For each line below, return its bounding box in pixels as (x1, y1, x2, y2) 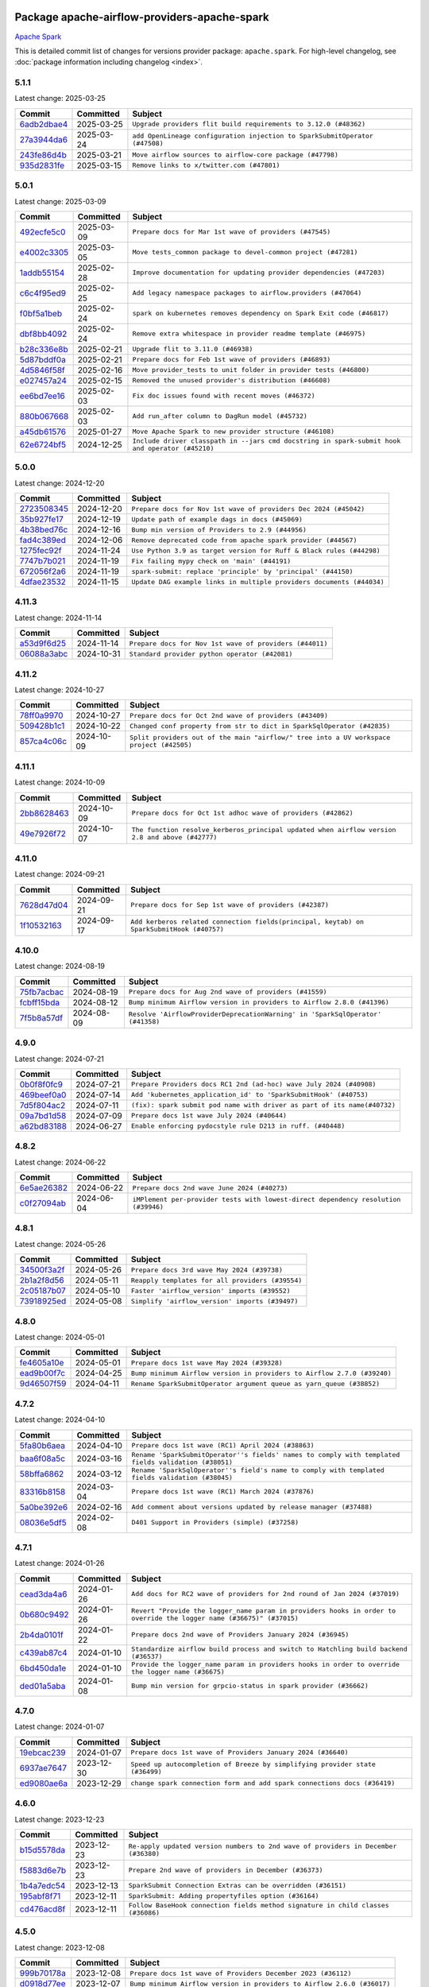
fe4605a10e (19, 1358, 64, 1369)
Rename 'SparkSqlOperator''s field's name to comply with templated (131, 1466, 385, 1474)
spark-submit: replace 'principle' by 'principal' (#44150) (131, 567, 354, 575)
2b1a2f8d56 (19, 1275, 65, 1286)
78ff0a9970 (19, 710, 64, 721)
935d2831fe (19, 160, 65, 171)
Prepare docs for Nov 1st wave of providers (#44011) (129, 639, 328, 648)
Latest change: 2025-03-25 (14, 94, 106, 103)
